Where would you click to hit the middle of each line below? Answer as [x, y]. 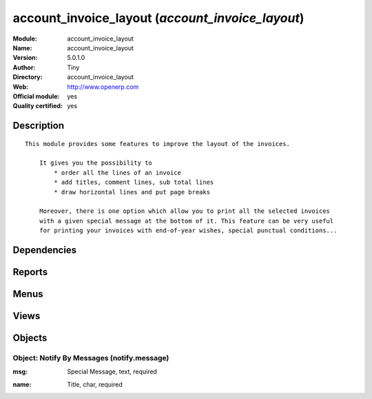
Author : [24, 67]
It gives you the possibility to [96, 163]
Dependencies [45, 250]
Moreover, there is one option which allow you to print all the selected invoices [185, 211]
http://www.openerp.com [103, 87]
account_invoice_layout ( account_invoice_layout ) [158, 18]
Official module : [36, 96]
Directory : [28, 77]
